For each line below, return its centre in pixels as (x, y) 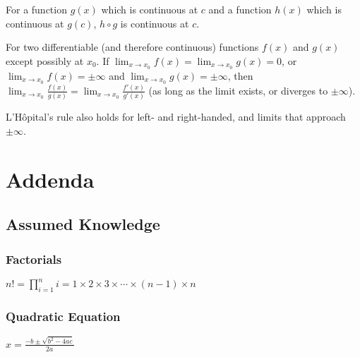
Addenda (50, 179)
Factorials (34, 259)
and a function (240, 9)
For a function (36, 9)
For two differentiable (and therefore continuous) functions (132, 47)
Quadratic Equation (63, 316)
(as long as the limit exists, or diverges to (238, 90)
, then (240, 75)
